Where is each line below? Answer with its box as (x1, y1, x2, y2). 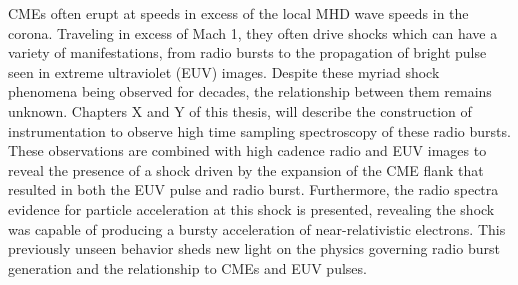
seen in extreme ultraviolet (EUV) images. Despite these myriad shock (8, 61, 440, 82)
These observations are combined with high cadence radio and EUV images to (8, 140, 487, 161)
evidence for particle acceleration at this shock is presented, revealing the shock (8, 198, 495, 219)
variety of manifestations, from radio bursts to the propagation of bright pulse (8, 42, 487, 63)
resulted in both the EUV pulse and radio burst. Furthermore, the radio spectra (8, 179, 499, 200)
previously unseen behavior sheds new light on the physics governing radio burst (8, 238, 500, 259)
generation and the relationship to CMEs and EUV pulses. (8, 257, 367, 278)
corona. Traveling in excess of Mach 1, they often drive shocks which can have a (8, 22, 498, 43)
